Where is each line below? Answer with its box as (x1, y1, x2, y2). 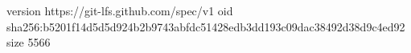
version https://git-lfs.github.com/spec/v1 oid (6, 2, 233, 18)
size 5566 (6, 34, 51, 51)
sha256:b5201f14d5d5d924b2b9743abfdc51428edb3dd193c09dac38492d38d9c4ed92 (6, 18, 405, 35)
